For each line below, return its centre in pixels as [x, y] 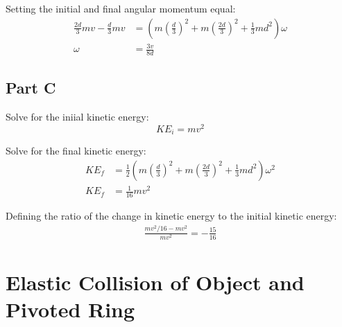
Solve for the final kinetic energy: [76, 151]
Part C [31, 88]
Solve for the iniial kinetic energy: [77, 117]
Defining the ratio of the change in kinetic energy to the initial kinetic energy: [171, 216]
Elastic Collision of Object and [155, 282]
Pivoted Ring [70, 309]
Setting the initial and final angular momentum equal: [121, 8]
